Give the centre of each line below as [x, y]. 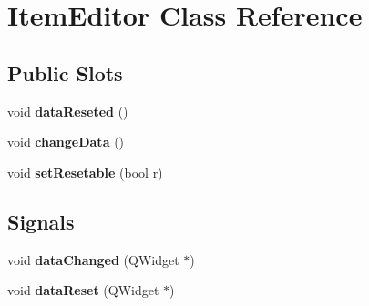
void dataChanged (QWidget [93, 259]
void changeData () [66, 142]
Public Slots [65, 72]
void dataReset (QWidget [83, 290]
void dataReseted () [68, 111]
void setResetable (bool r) [85, 172]
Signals [41, 221]
